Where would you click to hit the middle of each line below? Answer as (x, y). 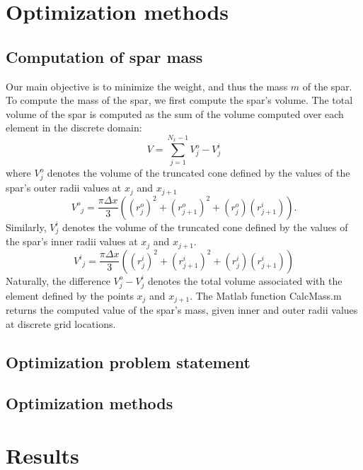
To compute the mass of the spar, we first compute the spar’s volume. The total (179, 100)
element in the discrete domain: (74, 128)
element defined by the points (70, 295)
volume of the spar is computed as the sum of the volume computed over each (175, 113)
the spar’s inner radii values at (72, 241)
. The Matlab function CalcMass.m (266, 295)
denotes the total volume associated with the (245, 280)
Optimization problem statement (128, 362)
